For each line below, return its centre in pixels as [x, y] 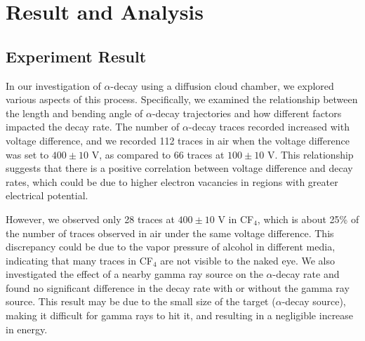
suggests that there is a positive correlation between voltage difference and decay [179, 168]
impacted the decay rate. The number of [93, 127]
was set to [27, 154]
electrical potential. [47, 195]
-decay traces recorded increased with [269, 127]
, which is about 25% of [308, 219]
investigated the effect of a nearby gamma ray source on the [134, 274]
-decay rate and [306, 274]
